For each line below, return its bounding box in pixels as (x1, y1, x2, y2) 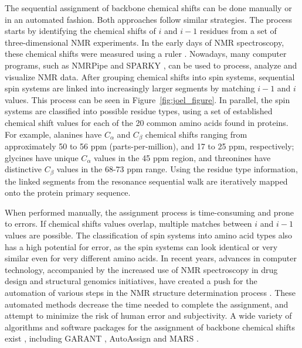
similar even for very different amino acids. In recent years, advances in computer (5, 252, 297, 264)
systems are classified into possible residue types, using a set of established (5, 105, 273, 117)
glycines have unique (5, 151, 79, 163)
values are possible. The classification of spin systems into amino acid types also (5, 229, 293, 241)
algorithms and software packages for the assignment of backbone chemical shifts (5, 320, 295, 333)
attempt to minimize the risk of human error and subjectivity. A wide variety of (5, 309, 292, 322)
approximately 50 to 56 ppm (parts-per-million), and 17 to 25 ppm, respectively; (5, 139, 294, 152)
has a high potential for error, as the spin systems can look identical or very (5, 240, 278, 253)
